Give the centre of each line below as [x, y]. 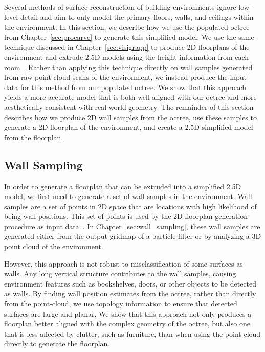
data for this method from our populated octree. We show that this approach [125, 87]
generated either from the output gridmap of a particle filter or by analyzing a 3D [133, 236]
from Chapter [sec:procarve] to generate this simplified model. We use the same [129, 37]
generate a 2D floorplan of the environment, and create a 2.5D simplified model [129, 127]
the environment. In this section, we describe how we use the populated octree [127, 27]
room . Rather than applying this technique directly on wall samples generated [128, 67]
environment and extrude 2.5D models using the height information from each [127, 57]
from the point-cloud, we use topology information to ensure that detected [121, 304]
